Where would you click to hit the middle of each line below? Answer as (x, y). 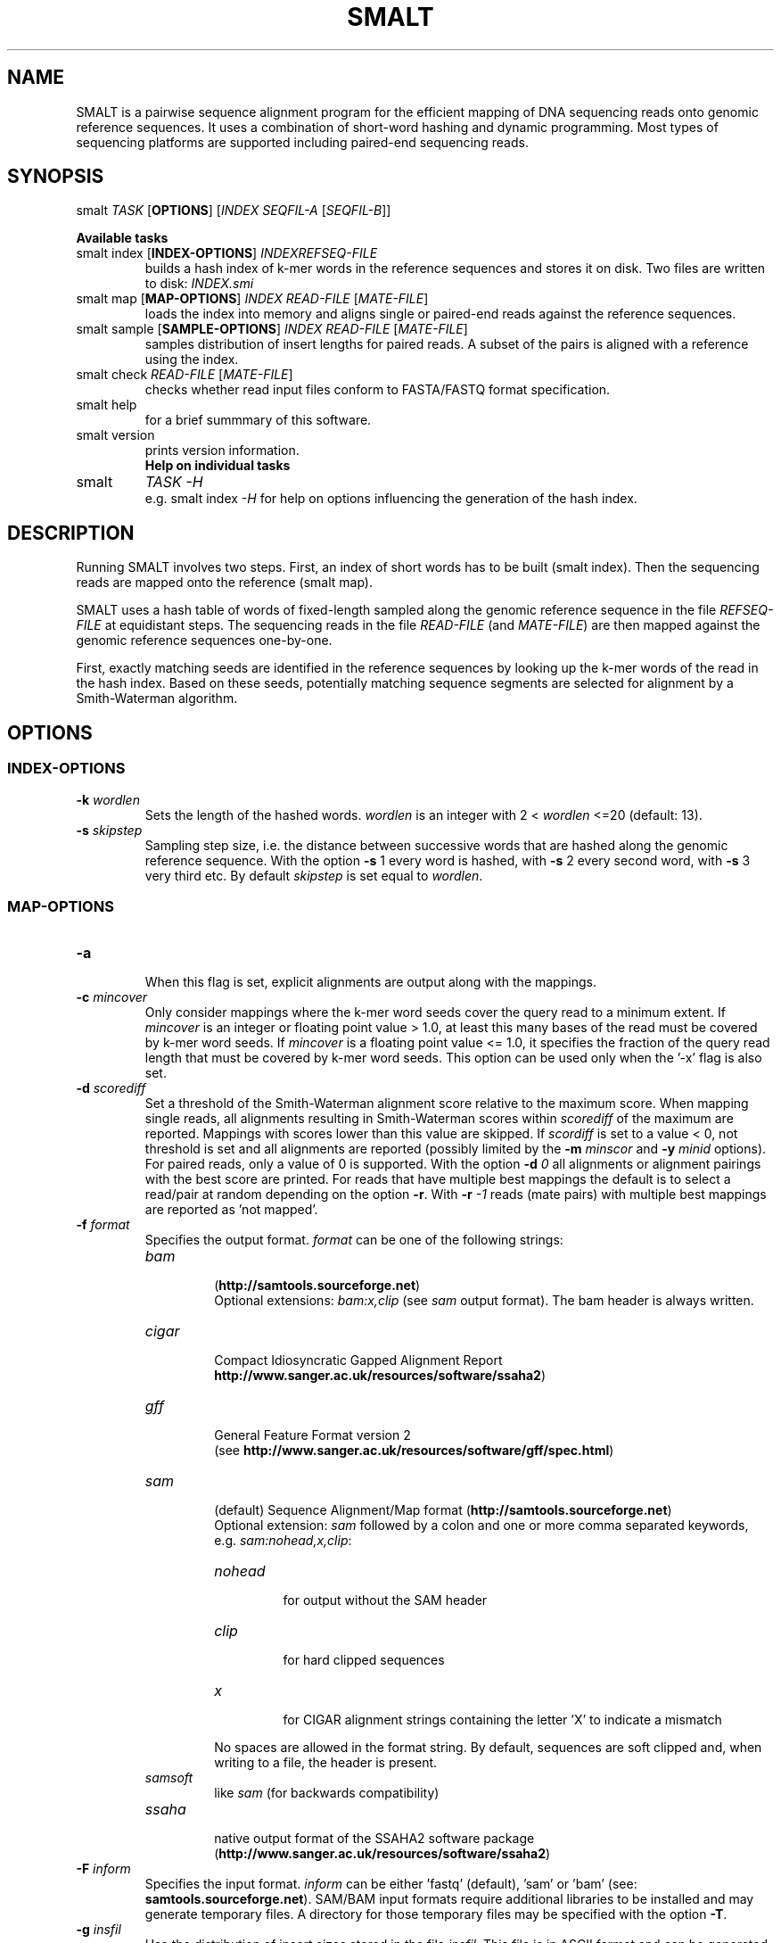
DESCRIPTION (71, 533)
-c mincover (112, 997)
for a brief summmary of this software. (258, 420)
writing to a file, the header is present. (326, 1763)
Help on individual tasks (218, 466)
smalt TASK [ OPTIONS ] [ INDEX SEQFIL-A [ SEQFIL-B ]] (234, 211)
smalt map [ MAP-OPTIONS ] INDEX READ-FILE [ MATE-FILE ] (252, 299)
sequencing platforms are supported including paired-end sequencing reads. (302, 142)
